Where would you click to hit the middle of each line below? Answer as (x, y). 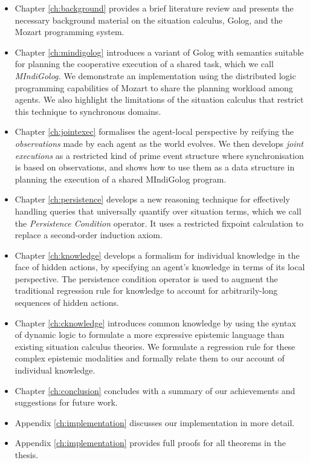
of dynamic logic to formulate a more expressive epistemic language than (150, 335)
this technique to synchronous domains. (88, 111)
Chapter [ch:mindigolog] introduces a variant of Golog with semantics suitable (159, 52)
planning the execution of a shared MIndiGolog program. (121, 179)
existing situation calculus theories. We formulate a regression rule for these (155, 346)
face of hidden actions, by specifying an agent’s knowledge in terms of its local (160, 267)
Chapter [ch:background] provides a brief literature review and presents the (154, 8)
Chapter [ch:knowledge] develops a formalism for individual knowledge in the (157, 255)
